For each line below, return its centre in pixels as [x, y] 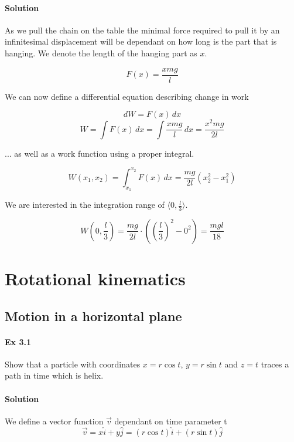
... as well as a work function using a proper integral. [100, 153]
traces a [275, 364]
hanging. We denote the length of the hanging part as [101, 53]
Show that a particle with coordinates [73, 364]
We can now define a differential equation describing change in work [127, 96]
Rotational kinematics [95, 279]
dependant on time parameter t [171, 421]
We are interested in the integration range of [85, 205]
